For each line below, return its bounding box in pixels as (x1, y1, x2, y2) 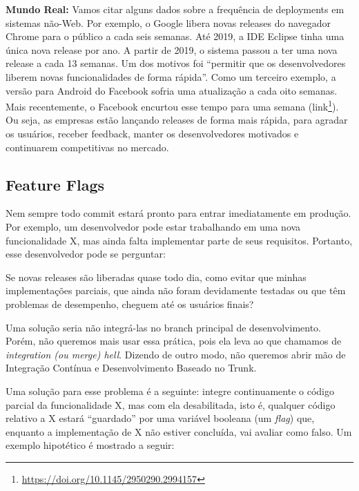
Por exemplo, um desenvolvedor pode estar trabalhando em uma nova (6, 219, 301, 233)
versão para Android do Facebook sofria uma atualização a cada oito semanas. (6, 83, 338, 97)
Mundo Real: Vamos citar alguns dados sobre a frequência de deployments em (6, 2, 345, 16)
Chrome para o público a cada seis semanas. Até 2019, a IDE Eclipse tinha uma (6, 29, 345, 44)
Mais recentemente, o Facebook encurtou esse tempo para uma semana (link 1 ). (6, 97, 339, 113)
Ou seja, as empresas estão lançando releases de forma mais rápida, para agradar (6, 113, 348, 127)
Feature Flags (6, 173, 105, 195)
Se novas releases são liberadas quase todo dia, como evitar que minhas (6, 269, 307, 284)
